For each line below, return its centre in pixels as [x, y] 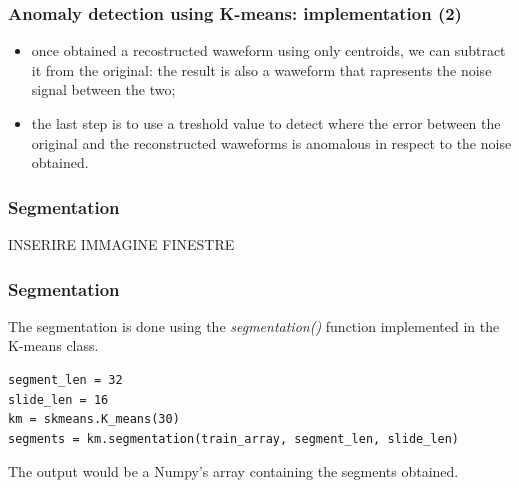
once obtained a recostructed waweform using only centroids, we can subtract [268, 50]
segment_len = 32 [65, 380]
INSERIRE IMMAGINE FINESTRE [121, 244]
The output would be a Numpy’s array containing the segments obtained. [233, 471]
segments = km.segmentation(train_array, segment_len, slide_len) [234, 438]
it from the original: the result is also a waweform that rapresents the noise [261, 69]
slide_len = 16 [58, 399]
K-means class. [53, 345]
